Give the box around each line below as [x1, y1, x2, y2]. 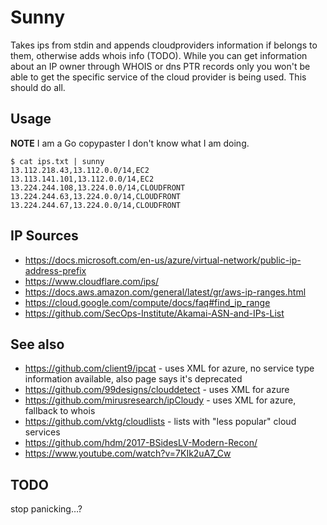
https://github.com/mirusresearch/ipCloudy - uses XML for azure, [24, 394, 297, 406]
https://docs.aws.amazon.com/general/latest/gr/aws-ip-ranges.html [24, 286, 307, 298]
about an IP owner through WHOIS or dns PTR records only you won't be [10, 60, 311, 72]
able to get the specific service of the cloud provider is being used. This [10, 71, 307, 83]
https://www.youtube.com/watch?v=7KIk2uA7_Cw [24, 447, 232, 460]
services [24, 426, 61, 438]
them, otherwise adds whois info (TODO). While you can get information [10, 49, 308, 61]
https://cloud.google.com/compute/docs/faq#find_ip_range [24, 296, 271, 308]
